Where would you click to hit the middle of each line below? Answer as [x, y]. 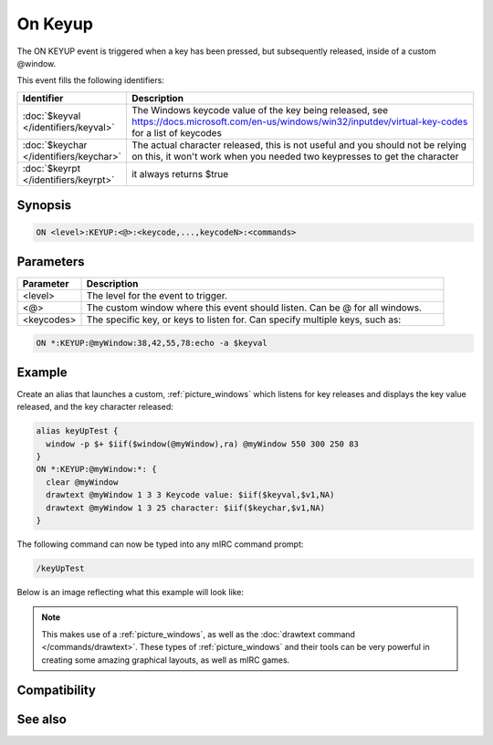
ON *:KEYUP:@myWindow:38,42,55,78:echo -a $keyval [152, 343]
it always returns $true [179, 173]
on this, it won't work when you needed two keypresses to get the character [295, 156]
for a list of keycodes [177, 132]
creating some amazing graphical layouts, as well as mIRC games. [166, 660]
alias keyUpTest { [77, 431]
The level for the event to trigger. [157, 295]
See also [42, 720]
